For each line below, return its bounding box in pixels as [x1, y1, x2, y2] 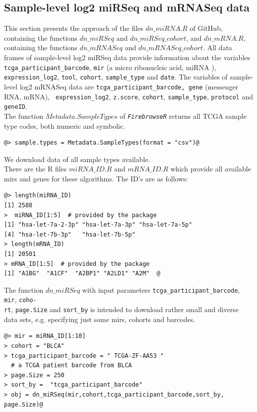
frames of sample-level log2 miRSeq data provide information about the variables [4, 52, 251, 62]
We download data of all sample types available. [4, 154, 150, 164]
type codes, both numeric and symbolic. [4, 120, 126, 131]
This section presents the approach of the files [4, 23, 143, 33]
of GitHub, [190, 23, 223, 33]
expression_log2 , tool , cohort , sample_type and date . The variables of [4, 72, 228, 82]
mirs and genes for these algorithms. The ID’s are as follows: [4, 173, 188, 183]
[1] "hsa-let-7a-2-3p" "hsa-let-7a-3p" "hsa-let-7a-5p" [4, 221, 193, 229]
